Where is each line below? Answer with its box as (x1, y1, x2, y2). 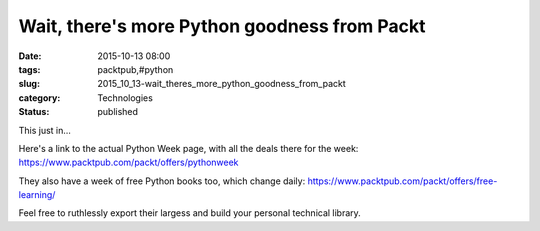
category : (18, 91, 61, 104)
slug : (18, 78, 40, 90)
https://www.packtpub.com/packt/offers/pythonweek (18, 156, 239, 169)
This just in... (18, 124, 72, 136)
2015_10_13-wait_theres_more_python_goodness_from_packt (97, 78, 347, 90)
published (97, 106, 139, 118)
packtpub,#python (97, 63, 174, 75)
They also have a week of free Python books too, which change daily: (18, 175, 306, 187)
